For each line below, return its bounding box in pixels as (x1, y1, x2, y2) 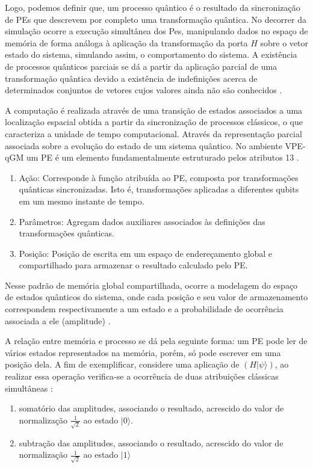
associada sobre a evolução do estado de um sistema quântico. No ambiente (5, 139, 282, 152)
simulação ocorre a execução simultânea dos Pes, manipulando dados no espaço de (5, 25, 308, 37)
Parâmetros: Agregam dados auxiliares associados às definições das (19, 215, 265, 227)
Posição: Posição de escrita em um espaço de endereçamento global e (19, 247, 273, 259)
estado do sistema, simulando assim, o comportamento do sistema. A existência (5, 48, 297, 61)
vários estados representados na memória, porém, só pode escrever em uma (5, 346, 281, 359)
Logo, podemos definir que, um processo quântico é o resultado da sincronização (5, 1, 300, 13)
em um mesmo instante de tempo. (19, 194, 144, 207)
